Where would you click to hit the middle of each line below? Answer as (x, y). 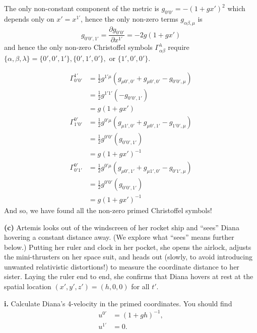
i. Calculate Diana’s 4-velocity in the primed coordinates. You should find (118, 303)
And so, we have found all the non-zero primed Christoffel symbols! (108, 210)
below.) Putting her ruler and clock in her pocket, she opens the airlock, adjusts (128, 247)
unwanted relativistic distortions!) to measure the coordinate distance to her (122, 266)
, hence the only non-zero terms (130, 18)
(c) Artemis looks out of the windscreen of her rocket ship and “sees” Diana (122, 227)
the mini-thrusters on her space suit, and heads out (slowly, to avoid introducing (128, 257)
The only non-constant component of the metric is (82, 8)
